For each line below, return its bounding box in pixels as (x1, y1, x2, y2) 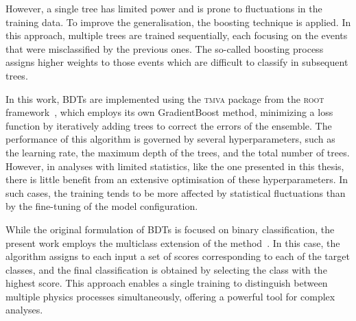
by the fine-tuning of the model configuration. (5, 199, 198, 213)
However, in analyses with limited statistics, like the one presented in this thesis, (5, 158, 344, 173)
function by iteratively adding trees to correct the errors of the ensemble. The (5, 118, 332, 132)
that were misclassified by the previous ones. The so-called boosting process (5, 41, 324, 56)
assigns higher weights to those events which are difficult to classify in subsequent (5, 55, 348, 69)
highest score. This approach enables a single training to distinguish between (5, 276, 328, 290)
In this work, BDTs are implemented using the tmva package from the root (5, 91, 324, 106)
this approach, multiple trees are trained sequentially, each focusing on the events (5, 28, 348, 43)
